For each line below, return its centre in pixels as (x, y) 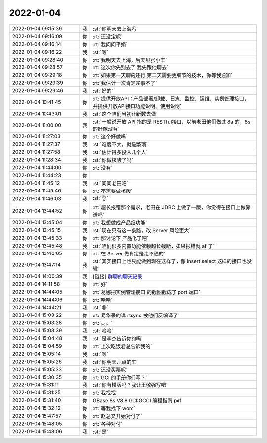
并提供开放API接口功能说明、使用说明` (137, 106)
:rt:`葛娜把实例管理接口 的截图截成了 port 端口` (147, 292)
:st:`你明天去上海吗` (115, 29)
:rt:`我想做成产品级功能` (120, 222)
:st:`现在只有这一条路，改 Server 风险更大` (142, 230)
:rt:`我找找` (105, 393)
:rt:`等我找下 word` (114, 408)
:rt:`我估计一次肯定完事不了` (125, 83)
